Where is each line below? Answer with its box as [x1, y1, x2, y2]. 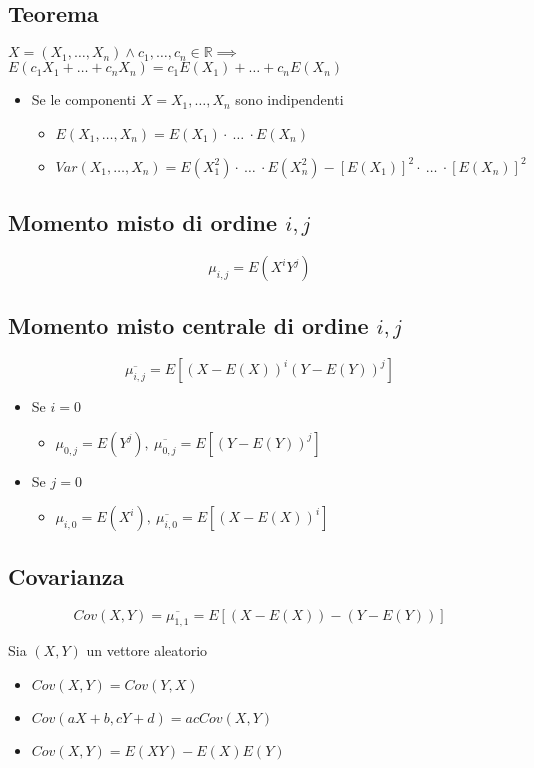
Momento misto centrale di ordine [8, 310, 369, 341]
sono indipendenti [235, 89, 344, 110]
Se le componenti [31, 89, 137, 110]
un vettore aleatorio [86, 640, 208, 661]
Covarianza [8, 560, 125, 591]
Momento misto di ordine [8, 207, 278, 238]
